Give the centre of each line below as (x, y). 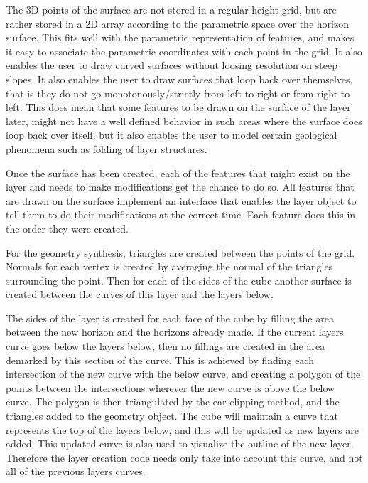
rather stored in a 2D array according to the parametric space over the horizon (177, 23)
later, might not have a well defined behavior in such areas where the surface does (184, 121)
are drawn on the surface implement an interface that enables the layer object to (181, 200)
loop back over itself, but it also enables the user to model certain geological (172, 135)
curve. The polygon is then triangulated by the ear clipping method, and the (173, 402)
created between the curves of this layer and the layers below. (140, 294)
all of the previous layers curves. (76, 471)
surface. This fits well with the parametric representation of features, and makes (180, 37)
